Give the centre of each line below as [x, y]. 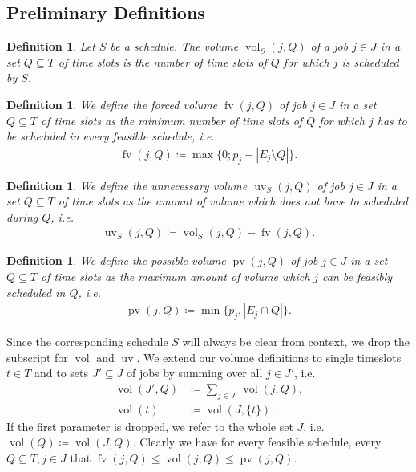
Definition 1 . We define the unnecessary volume [127, 185]
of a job [329, 46]
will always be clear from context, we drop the [296, 342]
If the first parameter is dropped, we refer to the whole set [150, 426]
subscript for [37, 357]
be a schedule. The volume [174, 46]
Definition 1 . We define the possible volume [116, 260]
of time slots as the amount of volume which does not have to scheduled [233, 201]
